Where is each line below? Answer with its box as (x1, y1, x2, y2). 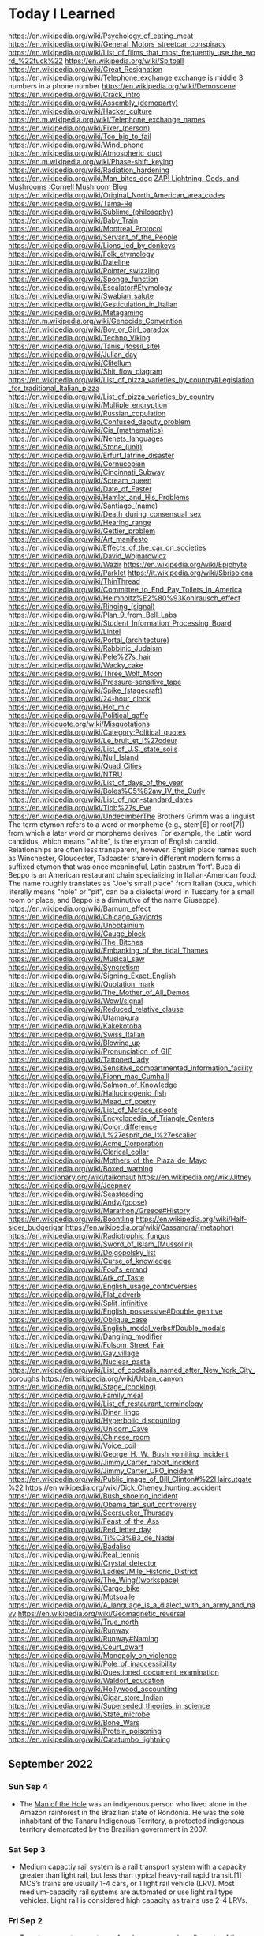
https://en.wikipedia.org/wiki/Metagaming (8, 307, 144, 317)
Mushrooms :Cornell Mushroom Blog (8, 182, 128, 191)
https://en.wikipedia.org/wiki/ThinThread (8, 576, 140, 585)
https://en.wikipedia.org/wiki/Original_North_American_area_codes (8, 190, 225, 200)
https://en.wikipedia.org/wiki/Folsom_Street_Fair (8, 1340, 165, 1349)
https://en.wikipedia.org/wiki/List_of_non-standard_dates (8, 795, 193, 804)
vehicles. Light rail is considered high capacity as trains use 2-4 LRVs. (19, 1895, 248, 1904)
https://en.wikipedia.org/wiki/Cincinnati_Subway (8, 467, 165, 476)
